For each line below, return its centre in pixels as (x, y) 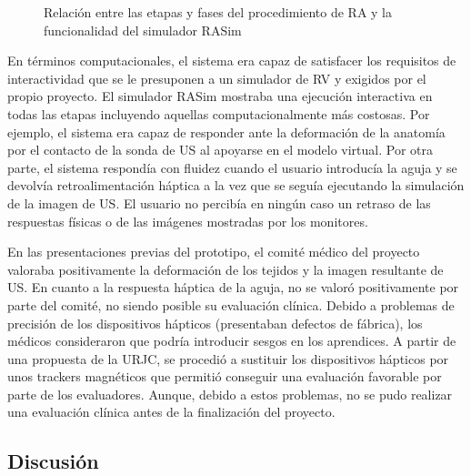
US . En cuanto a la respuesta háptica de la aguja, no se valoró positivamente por (233, 287)
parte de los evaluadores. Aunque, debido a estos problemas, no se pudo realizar (230, 394)
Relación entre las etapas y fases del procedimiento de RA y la (218, 12)
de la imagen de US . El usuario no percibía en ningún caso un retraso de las (219, 203)
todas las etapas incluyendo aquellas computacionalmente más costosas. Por (219, 113)
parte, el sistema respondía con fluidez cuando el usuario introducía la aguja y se (232, 167)
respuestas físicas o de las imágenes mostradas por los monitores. (188, 221)
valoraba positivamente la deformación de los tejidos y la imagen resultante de (225, 269)
